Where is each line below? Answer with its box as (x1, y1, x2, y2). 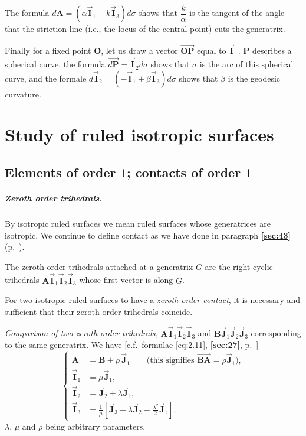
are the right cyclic (205, 260, 273, 272)
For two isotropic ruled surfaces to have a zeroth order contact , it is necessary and (5, 294, 301, 306)
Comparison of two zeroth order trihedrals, (5, 327, 158, 339)
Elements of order (5, 163, 116, 181)
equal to (197, 44, 226, 57)
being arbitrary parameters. (45, 420, 146, 432)
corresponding (251, 327, 301, 339)
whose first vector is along (79, 274, 173, 286)
